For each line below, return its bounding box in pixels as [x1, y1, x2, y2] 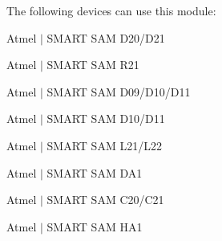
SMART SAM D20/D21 [46, 29, 165, 46]
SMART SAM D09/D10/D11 [46, 83, 191, 100]
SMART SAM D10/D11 [46, 110, 165, 127]
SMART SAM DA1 [46, 164, 143, 181]
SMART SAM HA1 [46, 218, 143, 235]
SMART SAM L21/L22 [46, 137, 162, 153]
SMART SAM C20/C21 [46, 191, 164, 208]
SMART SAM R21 [46, 56, 139, 73]
